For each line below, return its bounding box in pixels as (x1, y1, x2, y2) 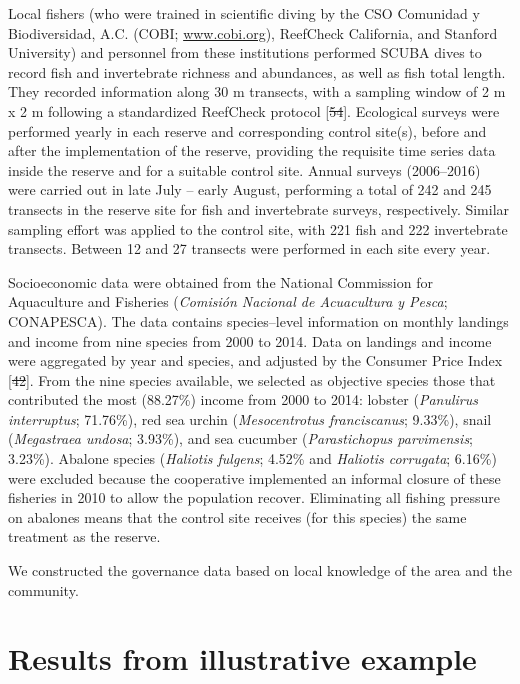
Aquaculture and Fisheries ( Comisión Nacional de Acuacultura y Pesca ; (8, 291, 448, 312)
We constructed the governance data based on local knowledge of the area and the (8, 560, 512, 581)
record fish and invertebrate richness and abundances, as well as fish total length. (8, 61, 506, 82)
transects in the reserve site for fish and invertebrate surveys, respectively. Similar (8, 198, 510, 219)
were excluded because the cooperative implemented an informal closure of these (8, 467, 501, 488)
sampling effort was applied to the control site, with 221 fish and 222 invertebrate (8, 218, 508, 239)
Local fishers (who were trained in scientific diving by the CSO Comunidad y (8, 3, 480, 23)
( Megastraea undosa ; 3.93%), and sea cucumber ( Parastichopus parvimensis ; (8, 428, 474, 449)
